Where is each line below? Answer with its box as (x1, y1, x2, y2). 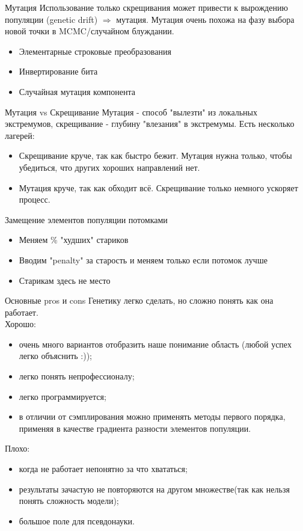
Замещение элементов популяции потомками (5, 213, 168, 226)
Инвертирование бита (19, 65, 98, 78)
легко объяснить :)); (19, 349, 92, 362)
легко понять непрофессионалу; (19, 370, 135, 382)
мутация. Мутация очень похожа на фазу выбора (116, 13, 295, 25)
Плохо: (5, 442, 30, 455)
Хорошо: (5, 318, 36, 330)
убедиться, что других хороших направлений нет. (19, 161, 200, 173)
